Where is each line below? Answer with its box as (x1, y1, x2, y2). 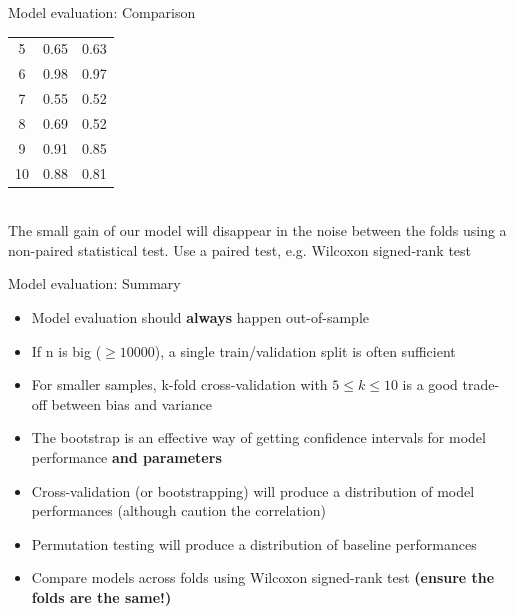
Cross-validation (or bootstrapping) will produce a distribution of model (31, 480, 475, 501)
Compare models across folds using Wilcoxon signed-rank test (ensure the (31, 567, 495, 588)
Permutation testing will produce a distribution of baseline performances (31, 533, 477, 554)
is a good (402, 374, 458, 395)
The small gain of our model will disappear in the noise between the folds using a (8, 220, 507, 241)
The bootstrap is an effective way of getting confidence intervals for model (31, 427, 486, 448)
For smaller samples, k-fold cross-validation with (31, 374, 328, 395)
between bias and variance (51, 393, 212, 414)
